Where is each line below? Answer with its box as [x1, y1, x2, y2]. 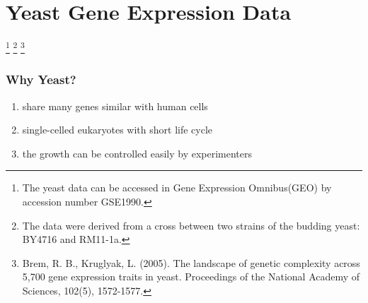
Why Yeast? [6, 71, 76, 88]
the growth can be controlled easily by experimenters [22, 145, 253, 160]
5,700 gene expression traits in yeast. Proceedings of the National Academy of [22, 269, 360, 284]
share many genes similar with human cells [22, 98, 208, 113]
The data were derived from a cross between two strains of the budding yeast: [22, 218, 360, 232]
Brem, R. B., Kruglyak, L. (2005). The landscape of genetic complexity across [22, 255, 360, 270]
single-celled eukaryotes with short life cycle [22, 122, 213, 137]
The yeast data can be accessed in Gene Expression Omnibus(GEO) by [22, 180, 332, 195]
